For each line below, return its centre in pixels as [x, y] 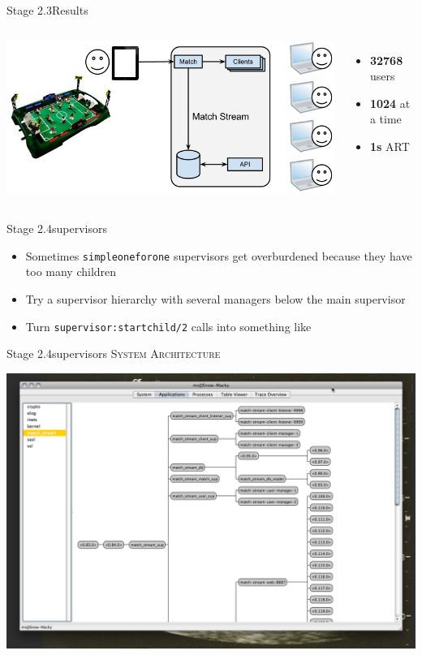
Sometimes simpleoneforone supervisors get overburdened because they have [219, 255]
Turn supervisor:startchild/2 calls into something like [168, 326]
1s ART [390, 146]
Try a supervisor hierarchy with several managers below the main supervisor [215, 298]
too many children [71, 271]
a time [385, 119]
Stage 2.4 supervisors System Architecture [114, 353]
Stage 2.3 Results [47, 10]
